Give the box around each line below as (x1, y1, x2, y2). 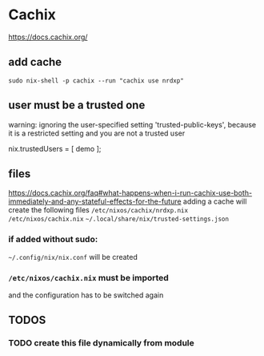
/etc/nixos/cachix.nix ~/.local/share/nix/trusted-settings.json (8, 215, 230, 224)
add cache (8, 55, 62, 69)
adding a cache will (182, 196, 247, 206)
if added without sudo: (8, 234, 98, 245)
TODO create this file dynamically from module (8, 338, 194, 349)
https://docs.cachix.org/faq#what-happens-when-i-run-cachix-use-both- (8, 188, 253, 198)
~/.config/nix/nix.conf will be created (8, 252, 138, 261)
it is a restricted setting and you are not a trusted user (8, 128, 186, 138)
